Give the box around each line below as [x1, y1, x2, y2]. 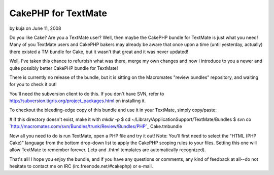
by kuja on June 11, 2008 [9, 25, 61, 31]
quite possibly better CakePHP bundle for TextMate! [9, 65, 118, 71]
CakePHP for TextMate [9, 8, 108, 19]
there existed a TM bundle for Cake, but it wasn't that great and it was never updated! [9, 49, 189, 55]
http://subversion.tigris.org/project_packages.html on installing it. [9, 98, 146, 104]
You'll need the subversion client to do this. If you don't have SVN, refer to [9, 91, 164, 97]
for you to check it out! [9, 81, 57, 88]
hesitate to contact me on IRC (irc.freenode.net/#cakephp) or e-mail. [9, 163, 153, 169]
